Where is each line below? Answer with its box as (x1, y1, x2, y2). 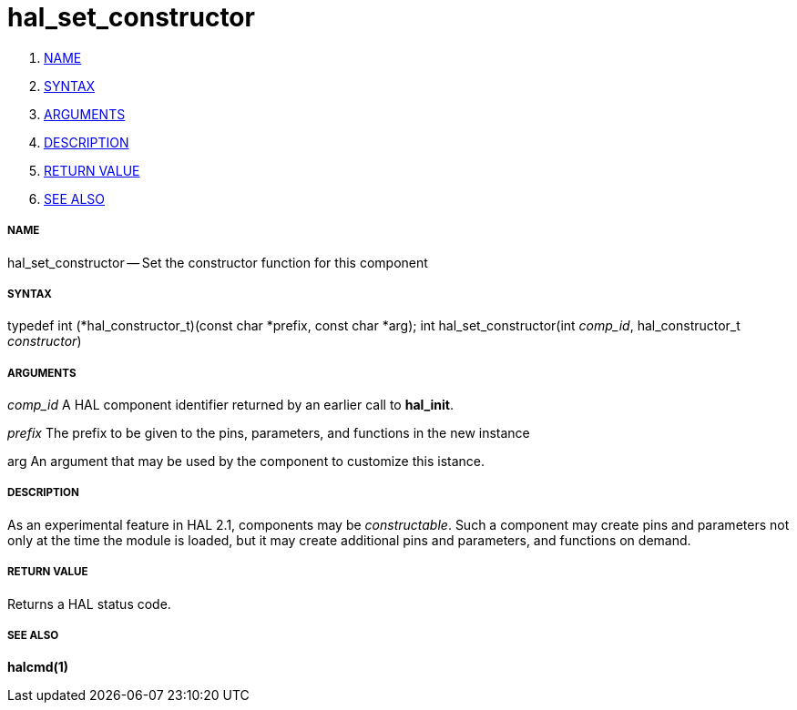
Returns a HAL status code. (7, 595, 171, 612)
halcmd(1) (7, 659, 69, 675)
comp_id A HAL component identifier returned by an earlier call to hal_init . (7, 397, 454, 413)
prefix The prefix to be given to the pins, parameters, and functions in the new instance (7, 425, 530, 441)
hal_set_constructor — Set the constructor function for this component (7, 254, 428, 270)
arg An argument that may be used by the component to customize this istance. (7, 453, 485, 470)
